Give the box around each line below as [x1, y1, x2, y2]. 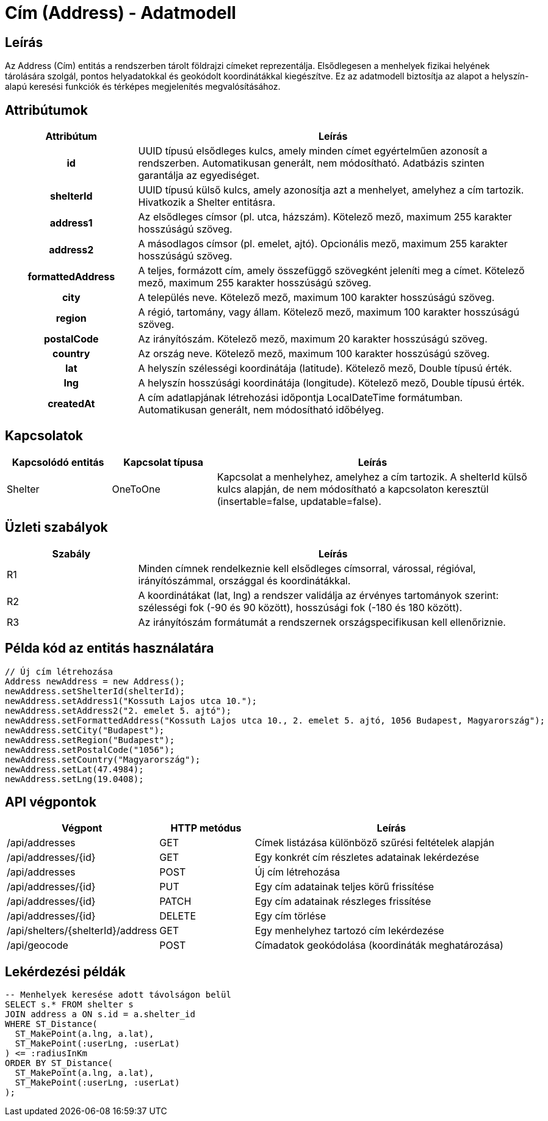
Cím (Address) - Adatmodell [5, 2, 236, 23]
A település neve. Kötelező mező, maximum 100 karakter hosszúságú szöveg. [138, 291, 495, 304]
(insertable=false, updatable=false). [217, 495, 381, 507]
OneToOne [112, 482, 160, 495]
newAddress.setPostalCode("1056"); [5, 744, 175, 755]
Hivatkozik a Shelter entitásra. [138, 196, 275, 209]
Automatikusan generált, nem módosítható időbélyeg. [138, 404, 384, 416]
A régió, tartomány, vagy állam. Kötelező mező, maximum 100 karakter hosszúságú [138, 306, 519, 319]
